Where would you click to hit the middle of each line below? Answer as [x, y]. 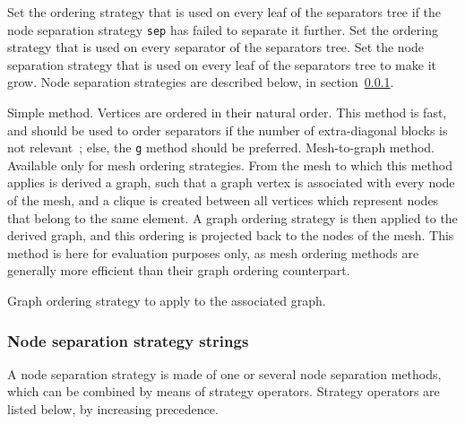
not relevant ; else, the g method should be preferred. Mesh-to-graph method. [221, 147]
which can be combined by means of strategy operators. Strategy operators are [224, 391]
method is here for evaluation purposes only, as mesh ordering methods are [213, 252]
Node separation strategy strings [128, 340]
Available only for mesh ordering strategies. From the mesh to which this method [230, 164]
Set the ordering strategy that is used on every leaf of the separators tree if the [224, 12]
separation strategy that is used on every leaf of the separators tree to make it [222, 64]
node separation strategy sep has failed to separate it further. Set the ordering [223, 29]
